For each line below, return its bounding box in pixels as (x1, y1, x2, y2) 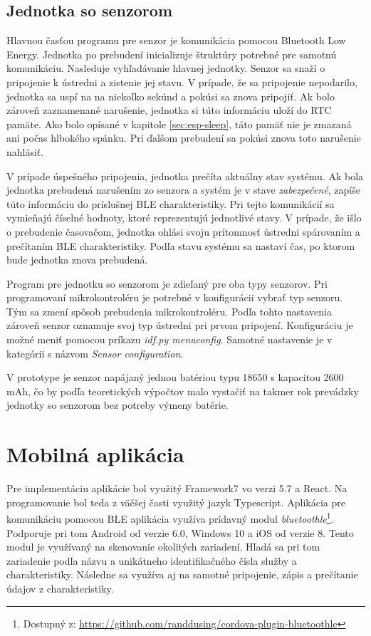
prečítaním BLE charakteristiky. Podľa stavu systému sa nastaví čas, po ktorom (6, 238, 355, 253)
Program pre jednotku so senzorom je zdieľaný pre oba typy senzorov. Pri (6, 276, 328, 291)
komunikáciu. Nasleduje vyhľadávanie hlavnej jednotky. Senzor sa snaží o (6, 61, 325, 75)
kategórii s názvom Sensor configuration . (6, 345, 184, 360)
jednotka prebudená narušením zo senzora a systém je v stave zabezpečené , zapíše (6, 182, 360, 197)
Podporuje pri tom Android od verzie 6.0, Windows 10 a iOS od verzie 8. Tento (6, 525, 354, 540)
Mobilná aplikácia (6, 439, 184, 469)
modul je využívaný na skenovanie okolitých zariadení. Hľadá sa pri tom (6, 539, 320, 554)
